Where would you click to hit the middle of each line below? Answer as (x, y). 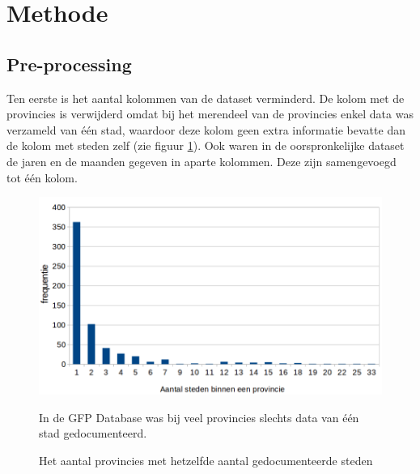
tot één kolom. (42, 177)
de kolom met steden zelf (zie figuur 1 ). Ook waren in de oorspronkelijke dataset (206, 145)
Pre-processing (69, 64)
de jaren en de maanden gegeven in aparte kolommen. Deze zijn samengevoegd (202, 161)
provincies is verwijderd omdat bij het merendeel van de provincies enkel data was (210, 114)
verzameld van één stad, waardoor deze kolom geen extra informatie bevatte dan (206, 129)
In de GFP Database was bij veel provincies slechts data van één (199, 417)
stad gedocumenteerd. (93, 433)
